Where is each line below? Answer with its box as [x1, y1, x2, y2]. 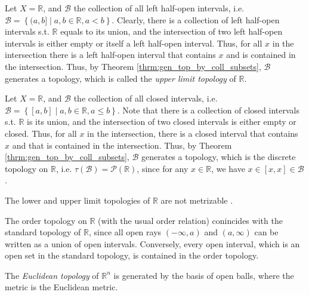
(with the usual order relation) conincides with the [98, 214, 283, 226]
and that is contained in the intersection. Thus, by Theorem [12, 139, 232, 151]
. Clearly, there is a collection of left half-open [112, 13, 280, 26]
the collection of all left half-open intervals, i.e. [73, 2, 245, 14]
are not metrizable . [160, 193, 233, 206]
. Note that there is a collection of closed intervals [117, 103, 299, 116]
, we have [211, 162, 245, 174]
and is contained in [226, 48, 296, 61]
